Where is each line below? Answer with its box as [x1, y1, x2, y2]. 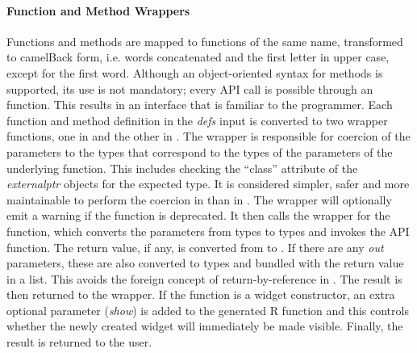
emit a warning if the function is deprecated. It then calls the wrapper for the [6, 207, 390, 224]
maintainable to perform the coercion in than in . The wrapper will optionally [6, 191, 392, 208]
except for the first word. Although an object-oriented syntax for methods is [6, 64, 383, 81]
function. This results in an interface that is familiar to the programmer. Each [6, 96, 393, 113]
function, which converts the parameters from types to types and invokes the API [6, 222, 410, 239]
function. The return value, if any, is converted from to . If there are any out [6, 238, 384, 255]
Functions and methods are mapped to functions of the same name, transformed [6, 32, 403, 49]
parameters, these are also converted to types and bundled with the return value [6, 254, 404, 271]
